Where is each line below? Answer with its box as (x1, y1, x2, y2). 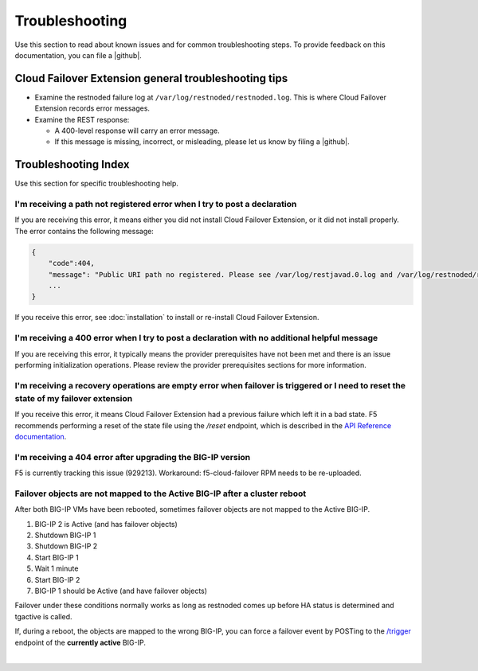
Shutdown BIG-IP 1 (34, 530, 96, 540)
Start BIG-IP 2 (34, 575, 80, 584)
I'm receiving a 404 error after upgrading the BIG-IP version (14, 451, 251, 462)
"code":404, (48, 259, 96, 268)
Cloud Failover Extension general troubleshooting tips (14, 72, 288, 85)
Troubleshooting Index (14, 158, 131, 171)
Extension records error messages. (34, 103, 151, 113)
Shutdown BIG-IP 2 (34, 541, 98, 551)
